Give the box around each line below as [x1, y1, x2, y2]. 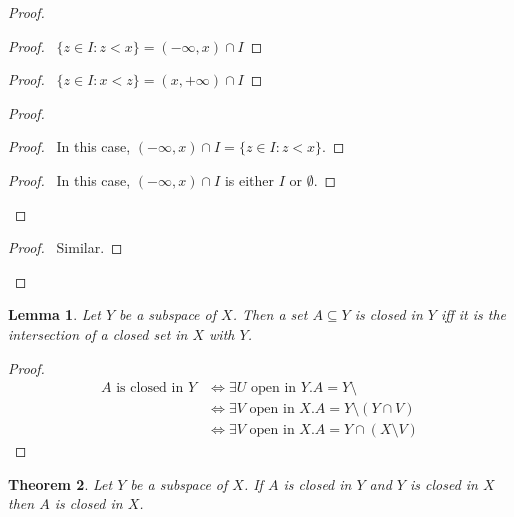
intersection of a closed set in [8, 323, 188, 344]
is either [224, 169, 274, 190]
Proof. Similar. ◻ [8, 237, 123, 258]
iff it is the [440, 304, 507, 325]
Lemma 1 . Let [8, 304, 101, 325]
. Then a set [232, 304, 308, 325]
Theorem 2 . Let [8, 473, 113, 494]
